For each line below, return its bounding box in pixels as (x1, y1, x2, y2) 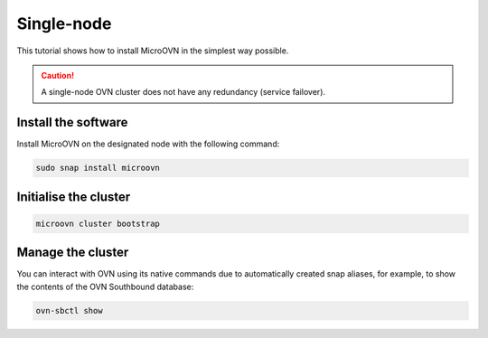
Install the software (16, 115, 128, 130)
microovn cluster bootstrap (35, 218, 160, 229)
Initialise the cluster (16, 189, 131, 204)
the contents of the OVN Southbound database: (16, 281, 194, 292)
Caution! (41, 70, 75, 80)
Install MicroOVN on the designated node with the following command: (16, 138, 280, 149)
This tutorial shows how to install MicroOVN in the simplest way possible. (16, 45, 289, 56)
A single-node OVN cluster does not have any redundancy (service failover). (41, 87, 325, 98)
